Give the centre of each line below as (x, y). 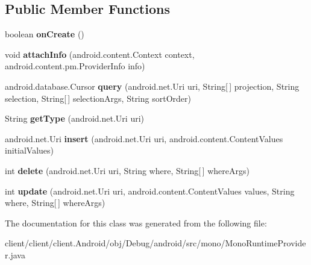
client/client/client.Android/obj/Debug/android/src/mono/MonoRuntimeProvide (155, 243)
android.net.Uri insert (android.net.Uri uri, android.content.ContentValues (144, 138)
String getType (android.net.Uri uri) (75, 118)
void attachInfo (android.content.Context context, (100, 54)
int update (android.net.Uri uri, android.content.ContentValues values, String (150, 191)
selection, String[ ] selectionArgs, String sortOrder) (98, 98)
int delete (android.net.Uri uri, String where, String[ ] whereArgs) (127, 170)
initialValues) (29, 150)
